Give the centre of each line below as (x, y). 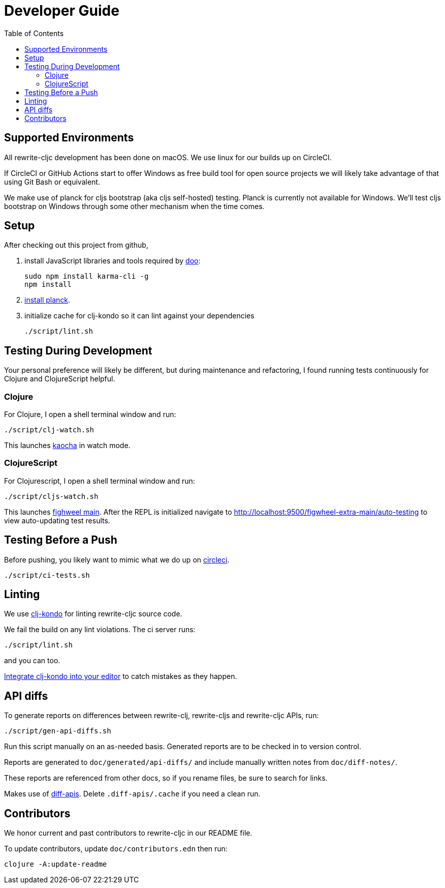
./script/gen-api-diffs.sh (58, 731)
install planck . (47, 300)
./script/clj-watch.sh (49, 430)
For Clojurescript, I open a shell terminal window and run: (100, 481)
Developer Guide (62, 11)
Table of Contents (34, 33)
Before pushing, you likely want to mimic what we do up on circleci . (117, 559)
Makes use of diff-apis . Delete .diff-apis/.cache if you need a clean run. (132, 794)
